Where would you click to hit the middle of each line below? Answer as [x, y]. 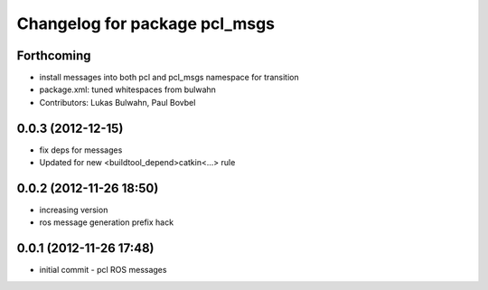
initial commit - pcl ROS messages [103, 270]
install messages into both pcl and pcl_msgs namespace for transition [169, 78]
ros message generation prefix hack [107, 222]
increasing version [74, 210]
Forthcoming [54, 56]
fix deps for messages [81, 150]
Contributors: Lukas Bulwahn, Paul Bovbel [117, 102]
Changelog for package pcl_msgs [146, 23]
